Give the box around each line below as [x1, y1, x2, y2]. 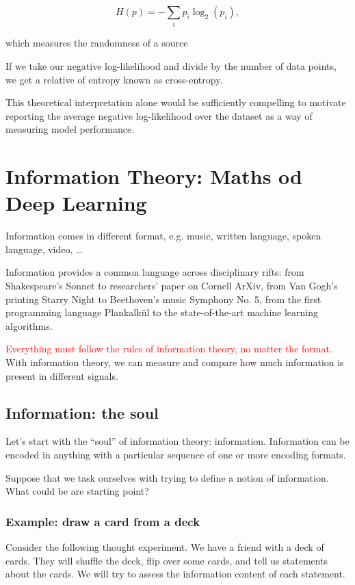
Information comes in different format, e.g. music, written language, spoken [5, 229, 321, 243]
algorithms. [5, 318, 53, 333]
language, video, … [5, 242, 83, 256]
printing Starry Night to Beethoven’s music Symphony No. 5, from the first [5, 291, 321, 306]
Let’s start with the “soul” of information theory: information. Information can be [5, 434, 350, 448]
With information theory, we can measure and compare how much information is [5, 354, 344, 369]
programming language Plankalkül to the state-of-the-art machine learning [5, 305, 319, 320]
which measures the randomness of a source [5, 36, 188, 50]
